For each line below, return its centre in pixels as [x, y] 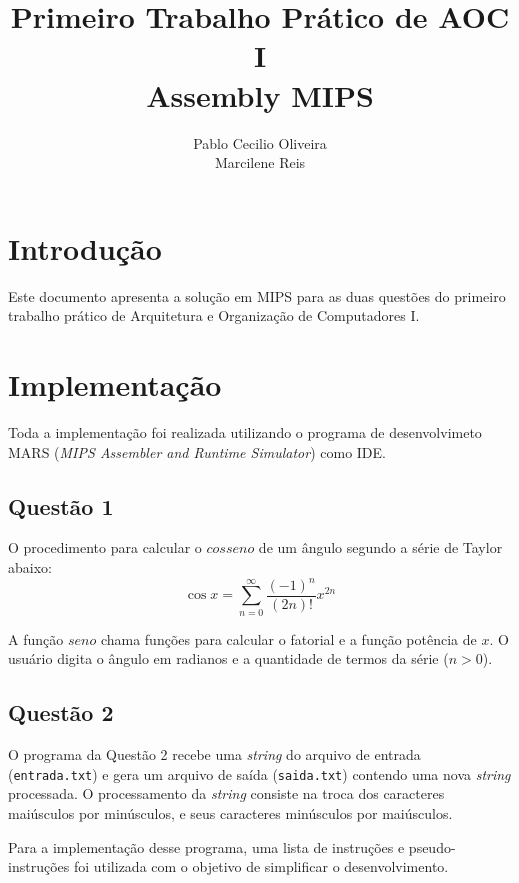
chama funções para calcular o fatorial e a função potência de [288, 638]
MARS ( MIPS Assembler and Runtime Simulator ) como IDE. [197, 451]
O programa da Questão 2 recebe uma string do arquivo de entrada [214, 754]
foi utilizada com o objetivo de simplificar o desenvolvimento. [261, 866]
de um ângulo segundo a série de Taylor [380, 547]
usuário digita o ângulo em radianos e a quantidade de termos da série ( [228, 658]
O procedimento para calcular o [105, 547]
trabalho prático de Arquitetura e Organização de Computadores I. [214, 315]
